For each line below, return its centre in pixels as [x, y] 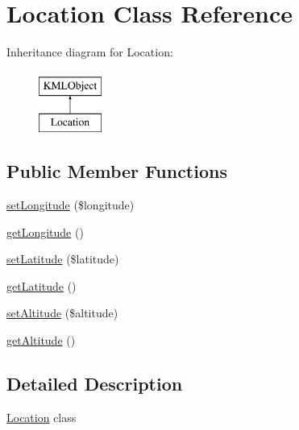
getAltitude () [41, 340]
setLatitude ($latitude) [63, 259]
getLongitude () [45, 232]
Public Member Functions [117, 171]
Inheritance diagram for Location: [90, 52]
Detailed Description [95, 384]
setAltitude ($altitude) [62, 313]
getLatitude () [42, 285]
